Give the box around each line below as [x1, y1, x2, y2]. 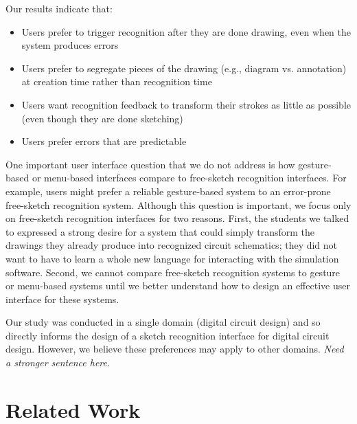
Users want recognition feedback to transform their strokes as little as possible [21, 97, 352, 111]
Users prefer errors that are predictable [21, 134, 187, 148]
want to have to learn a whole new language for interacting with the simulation [5, 251, 339, 265]
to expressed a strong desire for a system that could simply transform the [5, 224, 314, 238]
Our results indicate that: [5, 1, 113, 15]
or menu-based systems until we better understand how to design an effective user [5, 278, 350, 293]
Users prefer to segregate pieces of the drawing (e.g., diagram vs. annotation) [21, 60, 347, 75]
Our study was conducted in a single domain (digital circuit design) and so [5, 315, 321, 329]
